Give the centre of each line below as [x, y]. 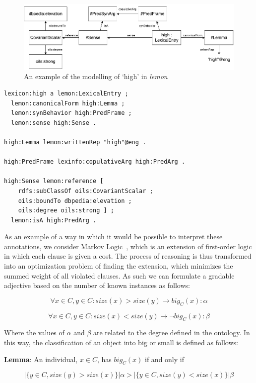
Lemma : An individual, [41, 359]
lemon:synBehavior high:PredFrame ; [71, 113]
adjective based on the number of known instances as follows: [97, 285]
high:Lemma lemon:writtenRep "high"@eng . [75, 142]
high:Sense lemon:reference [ [54, 181]
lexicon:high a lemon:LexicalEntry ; [66, 93]
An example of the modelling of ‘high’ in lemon [96, 76]
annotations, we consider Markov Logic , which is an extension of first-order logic [128, 246]
